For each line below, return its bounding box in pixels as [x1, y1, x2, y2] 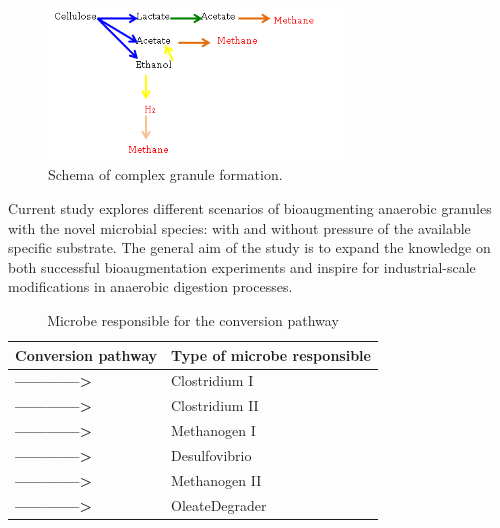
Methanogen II [171, 469, 262, 490]
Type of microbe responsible [171, 344, 371, 365]
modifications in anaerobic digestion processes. [8, 276, 293, 297]
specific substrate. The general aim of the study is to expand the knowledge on [8, 237, 491, 258]
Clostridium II [171, 395, 259, 416]
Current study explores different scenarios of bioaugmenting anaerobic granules [8, 197, 492, 218]
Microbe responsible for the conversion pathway [47, 309, 339, 330]
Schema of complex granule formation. [48, 164, 283, 185]
